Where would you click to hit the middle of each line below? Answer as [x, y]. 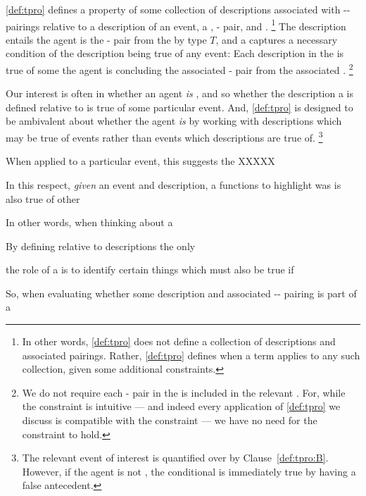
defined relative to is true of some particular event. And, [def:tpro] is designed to [179, 107]
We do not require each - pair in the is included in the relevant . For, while [184, 392]
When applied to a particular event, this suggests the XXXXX [140, 161]
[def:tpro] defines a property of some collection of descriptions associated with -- [178, 9]
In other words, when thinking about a [89, 222]
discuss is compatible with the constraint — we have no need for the [170, 420]
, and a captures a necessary [277, 39]
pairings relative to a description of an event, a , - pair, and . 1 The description [176, 25]
